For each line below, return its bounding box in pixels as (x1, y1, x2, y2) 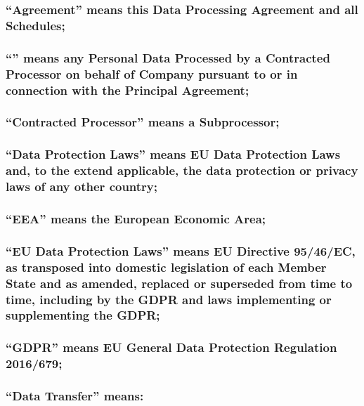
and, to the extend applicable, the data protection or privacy (6, 162, 358, 179)
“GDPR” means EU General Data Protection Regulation (6, 339, 337, 356)
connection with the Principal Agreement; (6, 81, 249, 98)
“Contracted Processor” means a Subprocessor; (6, 113, 280, 131)
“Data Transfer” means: (6, 387, 144, 405)
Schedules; (6, 16, 65, 34)
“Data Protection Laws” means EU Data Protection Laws (6, 145, 341, 163)
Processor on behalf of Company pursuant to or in (6, 65, 298, 82)
